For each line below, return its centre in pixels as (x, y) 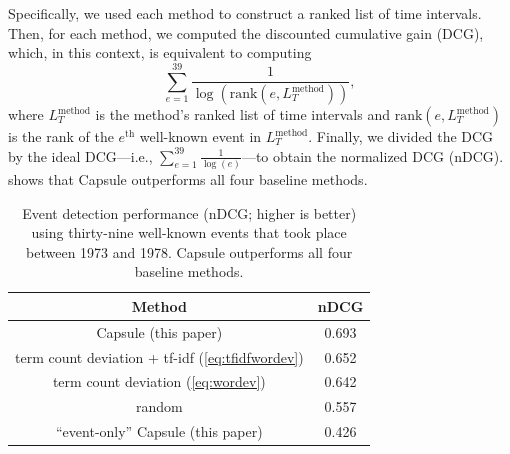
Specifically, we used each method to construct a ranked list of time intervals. (245, 13)
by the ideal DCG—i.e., (80, 155)
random (159, 406)
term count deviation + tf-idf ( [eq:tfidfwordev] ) (159, 356)
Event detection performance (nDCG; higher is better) (189, 212)
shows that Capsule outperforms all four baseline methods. (188, 178)
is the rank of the (61, 136)
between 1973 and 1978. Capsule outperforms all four (189, 251)
